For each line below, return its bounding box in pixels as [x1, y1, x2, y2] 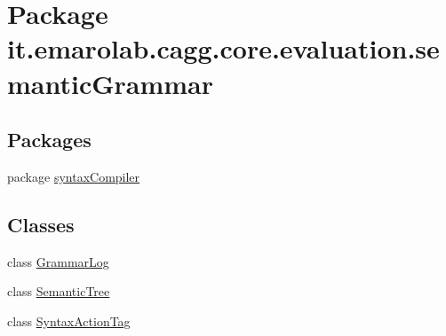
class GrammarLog [7, 252, 109, 270]
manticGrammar [7, 65, 214, 101]
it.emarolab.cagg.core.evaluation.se [7, 30, 440, 66]
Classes [7, 210, 75, 238]
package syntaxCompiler [7, 167, 140, 185]
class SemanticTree [7, 282, 110, 301]
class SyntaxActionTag [7, 311, 131, 330]
